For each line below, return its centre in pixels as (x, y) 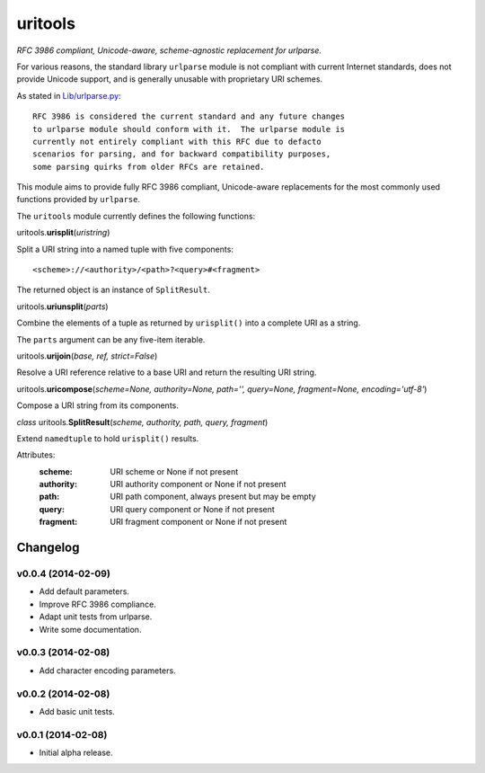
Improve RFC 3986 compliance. (97, 604)
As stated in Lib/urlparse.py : (69, 95)
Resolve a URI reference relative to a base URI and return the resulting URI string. (167, 372)
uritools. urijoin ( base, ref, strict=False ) (87, 356)
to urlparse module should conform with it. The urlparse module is (189, 129)
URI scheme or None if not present (174, 471)
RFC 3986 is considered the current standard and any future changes (189, 116)
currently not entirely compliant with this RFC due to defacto (177, 141)
